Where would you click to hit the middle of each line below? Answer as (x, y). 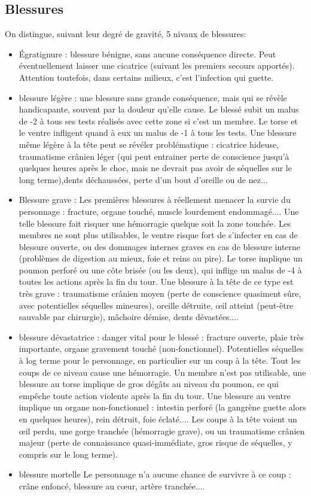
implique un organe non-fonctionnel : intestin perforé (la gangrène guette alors (162, 407)
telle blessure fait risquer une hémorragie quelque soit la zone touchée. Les (155, 223)
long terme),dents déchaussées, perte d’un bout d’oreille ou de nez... (143, 179)
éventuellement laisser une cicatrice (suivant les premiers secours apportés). (157, 66)
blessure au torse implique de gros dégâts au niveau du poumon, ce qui (149, 384)
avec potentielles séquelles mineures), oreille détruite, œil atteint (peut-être (156, 305)
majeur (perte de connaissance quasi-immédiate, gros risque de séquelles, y (155, 442)
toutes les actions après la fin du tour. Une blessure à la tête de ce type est (156, 282)
